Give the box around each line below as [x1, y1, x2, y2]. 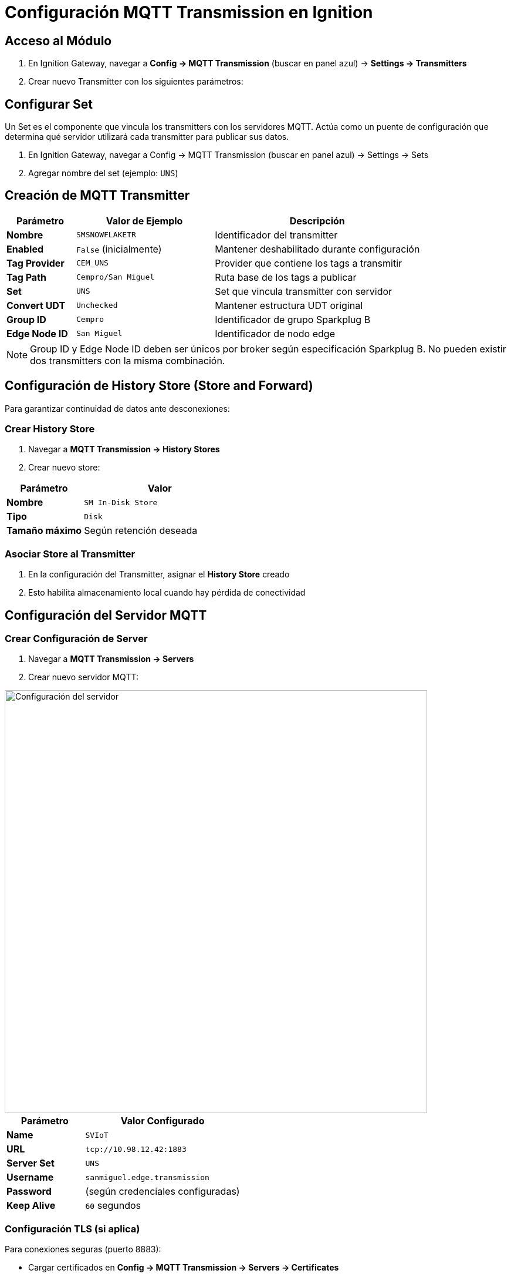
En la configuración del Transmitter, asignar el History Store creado [28, 569, 290, 580]
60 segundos [85, 1199, 141, 1212]
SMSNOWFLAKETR [76, 230, 136, 240]
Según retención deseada [84, 525, 198, 537]
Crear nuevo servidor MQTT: [28, 672, 138, 683]
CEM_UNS [76, 258, 109, 268]
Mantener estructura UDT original [215, 299, 363, 311]
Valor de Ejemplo [106, 214, 183, 227]
